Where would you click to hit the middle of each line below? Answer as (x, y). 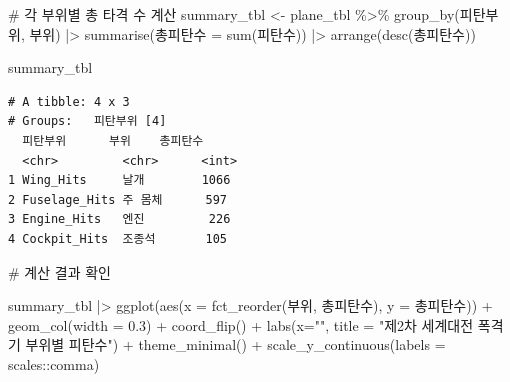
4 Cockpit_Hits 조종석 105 (117, 238)
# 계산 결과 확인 (59, 271)
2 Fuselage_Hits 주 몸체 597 (117, 199)
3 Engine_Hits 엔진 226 (119, 219)
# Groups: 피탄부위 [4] (87, 121)
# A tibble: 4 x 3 (69, 101)
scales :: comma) (54, 363)
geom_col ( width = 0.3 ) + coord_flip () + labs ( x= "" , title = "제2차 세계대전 (241, 324)
